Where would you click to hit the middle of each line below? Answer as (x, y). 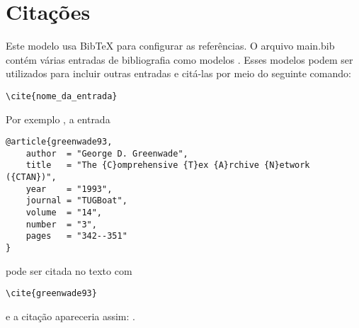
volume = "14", (64, 213)
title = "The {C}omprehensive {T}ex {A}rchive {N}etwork (168, 165)
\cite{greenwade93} (51, 294)
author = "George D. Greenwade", (107, 153)
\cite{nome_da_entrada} (62, 96)
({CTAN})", (31, 177)
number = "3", (61, 224)
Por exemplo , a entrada (58, 119)
